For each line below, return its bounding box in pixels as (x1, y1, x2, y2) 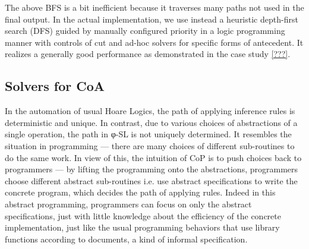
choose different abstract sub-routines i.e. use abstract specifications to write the (5, 174, 298, 187)
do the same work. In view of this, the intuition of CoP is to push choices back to (5, 151, 302, 163)
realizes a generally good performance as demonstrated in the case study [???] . (5, 48, 291, 60)
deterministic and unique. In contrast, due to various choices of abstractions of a (5, 116, 298, 128)
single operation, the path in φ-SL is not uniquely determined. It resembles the (5, 128, 292, 140)
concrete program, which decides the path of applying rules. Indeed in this (5, 186, 276, 198)
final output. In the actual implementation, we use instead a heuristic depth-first (5, 12, 298, 25)
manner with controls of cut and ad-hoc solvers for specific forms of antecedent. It (5, 36, 304, 48)
